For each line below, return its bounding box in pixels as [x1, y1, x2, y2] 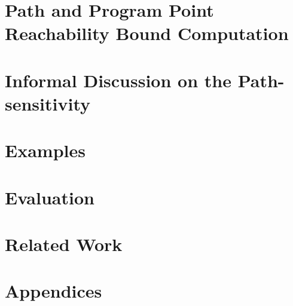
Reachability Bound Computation [5, 21, 289, 45]
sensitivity [5, 91, 90, 115]
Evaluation [5, 185, 94, 209]
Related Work [5, 232, 123, 256]
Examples [5, 138, 86, 163]
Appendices [5, 279, 102, 303]
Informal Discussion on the [5, 68, 231, 92]
